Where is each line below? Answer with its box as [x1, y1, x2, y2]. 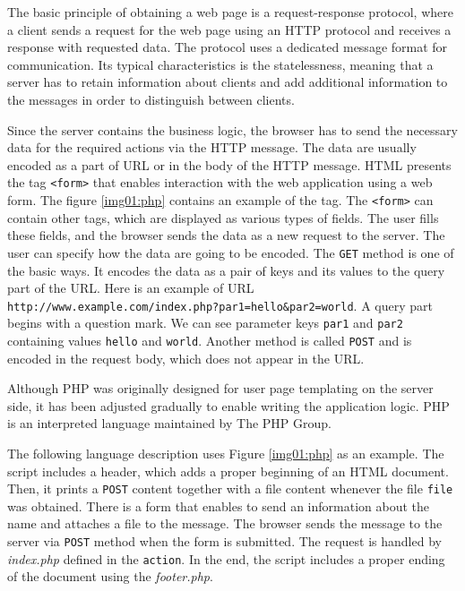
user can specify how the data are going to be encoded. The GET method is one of [7, 243, 454, 261]
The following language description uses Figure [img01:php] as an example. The [7, 444, 444, 463]
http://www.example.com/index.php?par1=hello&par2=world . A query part [7, 295, 433, 314]
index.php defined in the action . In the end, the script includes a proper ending [7, 549, 445, 568]
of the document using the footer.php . [7, 567, 213, 586]
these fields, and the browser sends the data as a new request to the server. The [7, 226, 445, 244]
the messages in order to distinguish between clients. [7, 90, 295, 108]
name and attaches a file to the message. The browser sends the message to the [7, 514, 443, 533]
